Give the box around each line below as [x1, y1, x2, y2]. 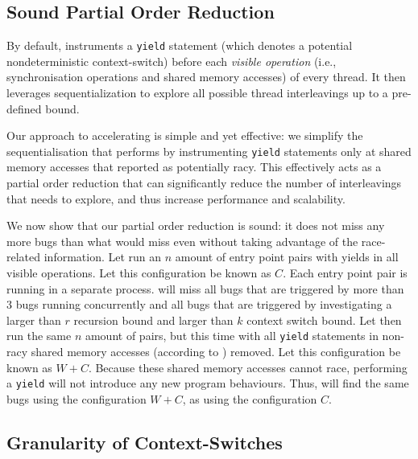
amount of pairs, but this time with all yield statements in [85, 327, 379, 344]
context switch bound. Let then [246, 311, 402, 328]
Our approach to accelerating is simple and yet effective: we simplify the [6, 127, 363, 144]
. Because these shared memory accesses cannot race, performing [88, 359, 408, 375]
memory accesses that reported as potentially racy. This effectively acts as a [6, 158, 382, 175]
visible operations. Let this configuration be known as [6, 264, 271, 281]
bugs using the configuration [6, 390, 147, 407]
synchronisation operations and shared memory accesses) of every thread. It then [6, 68, 406, 85]
